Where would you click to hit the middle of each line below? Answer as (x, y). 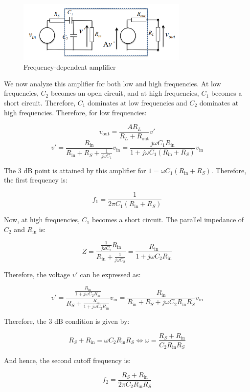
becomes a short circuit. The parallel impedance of (168, 220)
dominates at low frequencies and (137, 103)
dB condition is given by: (92, 321)
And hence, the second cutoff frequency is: (67, 360)
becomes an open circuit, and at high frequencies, (125, 93)
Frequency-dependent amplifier (70, 67)
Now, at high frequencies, (42, 220)
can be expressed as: (110, 274)
